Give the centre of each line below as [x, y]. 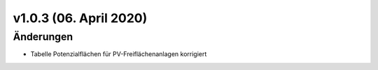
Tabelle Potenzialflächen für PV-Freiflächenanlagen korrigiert [119, 54]
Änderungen [43, 37]
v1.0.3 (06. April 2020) [80, 18]
